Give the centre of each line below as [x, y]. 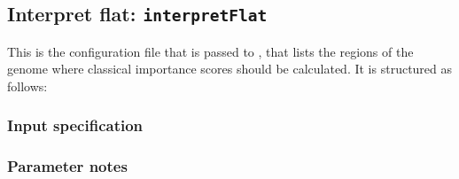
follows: [27, 86]
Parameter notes [67, 166]
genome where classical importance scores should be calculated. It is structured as [230, 69]
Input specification [75, 125]
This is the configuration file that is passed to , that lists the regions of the [210, 51]
